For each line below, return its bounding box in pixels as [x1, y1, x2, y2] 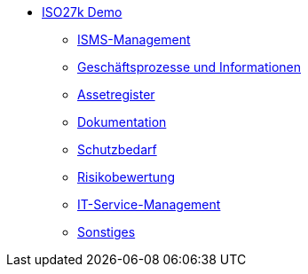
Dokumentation [77, 114, 167, 129]
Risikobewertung [77, 169, 175, 184]
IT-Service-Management [77, 197, 221, 212]
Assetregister [77, 87, 155, 102]
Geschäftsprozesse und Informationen [77, 59, 301, 74]
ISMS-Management [77, 32, 191, 47]
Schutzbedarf [77, 142, 157, 157]
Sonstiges [77, 224, 136, 239]
